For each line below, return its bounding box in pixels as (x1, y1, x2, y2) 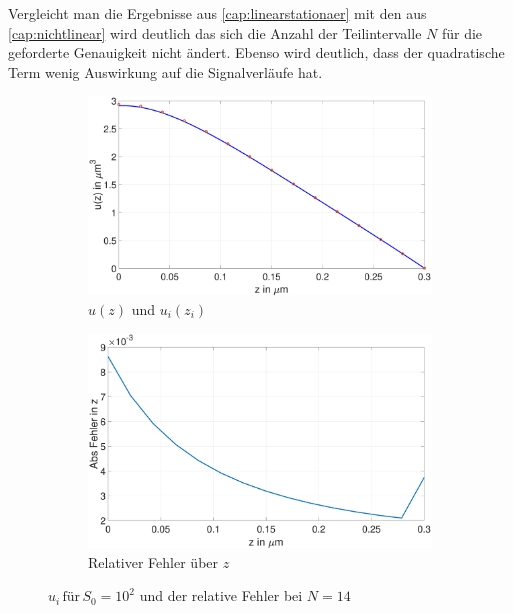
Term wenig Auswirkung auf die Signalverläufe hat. (8, 61, 323, 82)
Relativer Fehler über (88, 551, 219, 572)
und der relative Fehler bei (139, 585, 303, 606)
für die (441, 22, 483, 43)
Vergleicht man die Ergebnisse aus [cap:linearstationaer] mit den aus (8, 3, 427, 23)
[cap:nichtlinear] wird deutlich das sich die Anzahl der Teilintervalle (8, 22, 422, 43)
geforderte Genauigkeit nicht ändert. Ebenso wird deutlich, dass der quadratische (8, 42, 505, 63)
